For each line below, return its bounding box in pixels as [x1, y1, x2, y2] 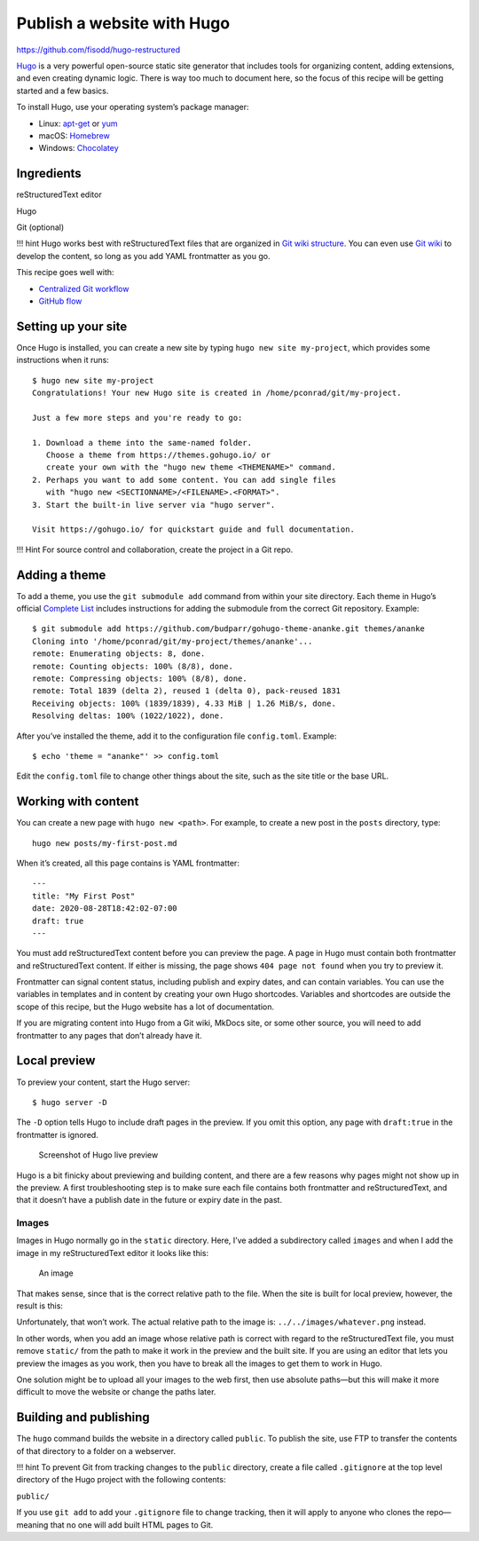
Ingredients [16, 166, 82, 181]
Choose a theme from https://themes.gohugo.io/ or [45, 449, 271, 460]
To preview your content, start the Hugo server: [16, 1077, 191, 1087]
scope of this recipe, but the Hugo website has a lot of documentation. [16, 1001, 275, 1012]
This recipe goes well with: [16, 267, 114, 278]
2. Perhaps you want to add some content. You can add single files [32, 475, 336, 485]
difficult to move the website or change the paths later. [16, 1387, 216, 1397]
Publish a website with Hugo [16, 13, 231, 33]
